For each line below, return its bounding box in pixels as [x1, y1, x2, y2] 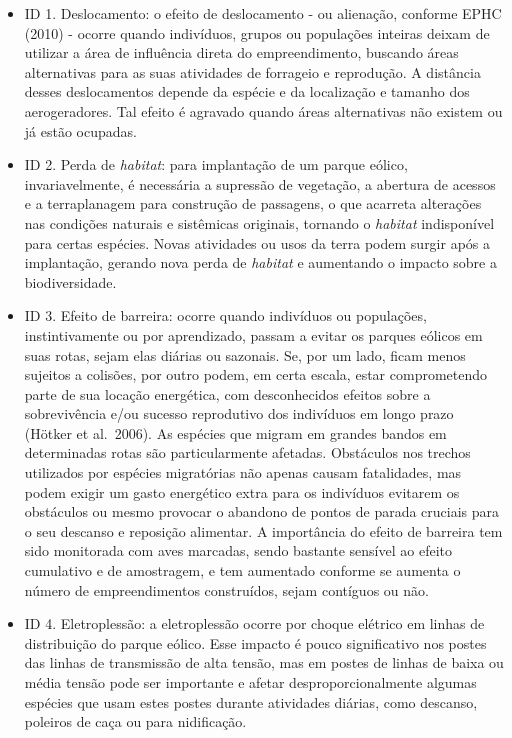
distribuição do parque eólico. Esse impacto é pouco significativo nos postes [24, 632, 487, 653]
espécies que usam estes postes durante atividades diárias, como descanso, [24, 691, 478, 712]
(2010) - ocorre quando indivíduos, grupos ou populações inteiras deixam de [24, 22, 490, 43]
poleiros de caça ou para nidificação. [24, 711, 247, 732]
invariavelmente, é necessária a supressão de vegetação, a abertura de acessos [24, 173, 496, 194]
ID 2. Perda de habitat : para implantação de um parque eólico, [24, 154, 408, 175]
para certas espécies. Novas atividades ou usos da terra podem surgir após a [24, 232, 491, 253]
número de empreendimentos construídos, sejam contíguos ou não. [24, 579, 429, 600]
